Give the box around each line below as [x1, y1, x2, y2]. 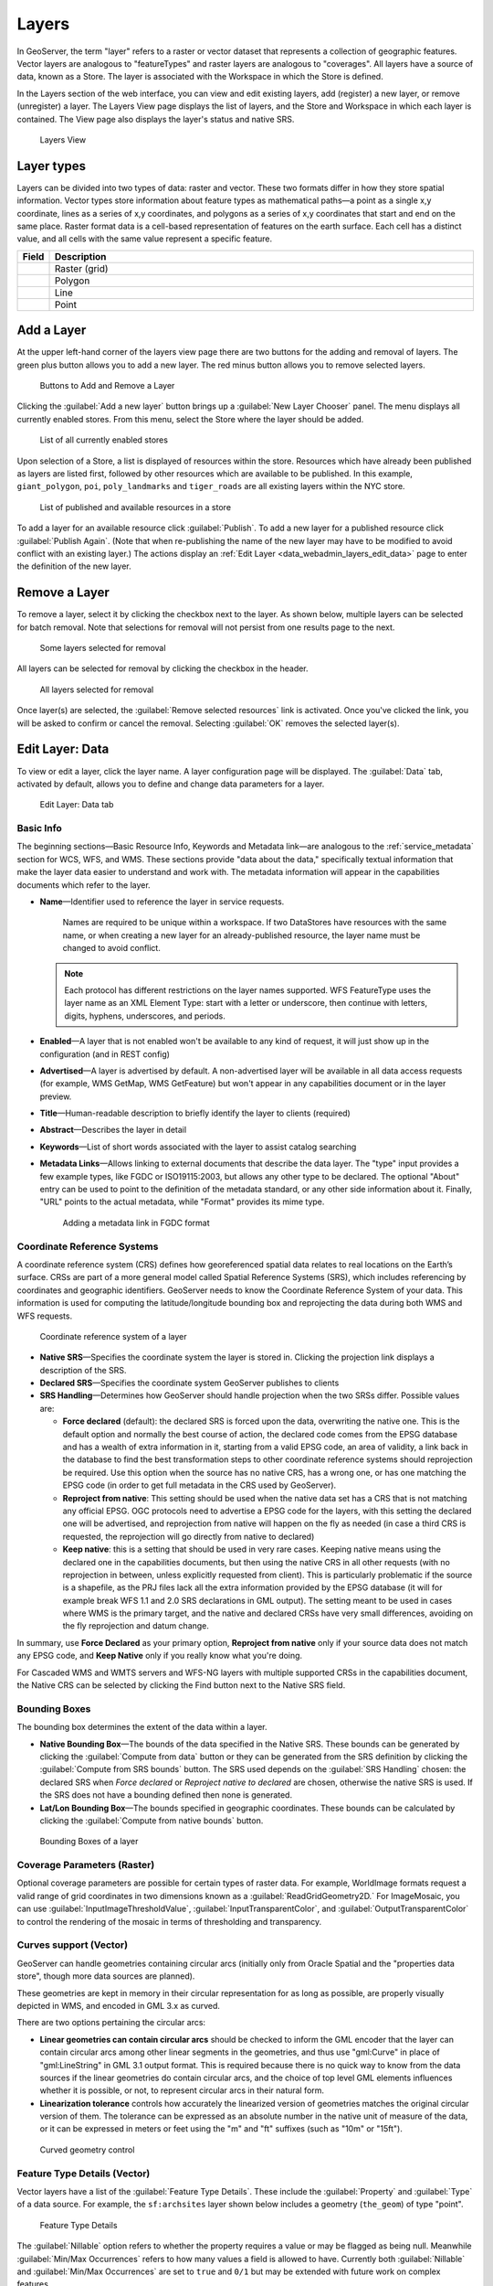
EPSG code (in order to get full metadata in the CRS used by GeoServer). [62, 1479, 337, 1490]
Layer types [16, 158, 87, 174]
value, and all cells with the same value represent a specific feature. [16, 233, 273, 244]
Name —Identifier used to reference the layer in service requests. [39, 896, 285, 907]
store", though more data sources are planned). [16, 1971, 195, 1982]
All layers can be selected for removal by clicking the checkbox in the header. [16, 663, 309, 674]
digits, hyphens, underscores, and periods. [64, 1010, 226, 1021]
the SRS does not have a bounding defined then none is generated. [39, 1789, 292, 1800]
